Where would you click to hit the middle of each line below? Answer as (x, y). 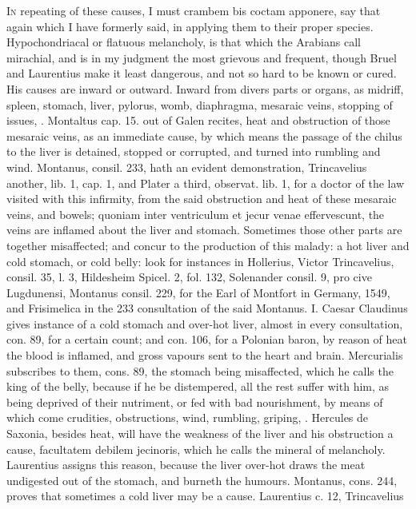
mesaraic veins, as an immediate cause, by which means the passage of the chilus (204, 135)
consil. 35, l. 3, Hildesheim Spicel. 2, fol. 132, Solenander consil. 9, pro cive (189, 277)
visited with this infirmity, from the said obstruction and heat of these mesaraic (202, 199)
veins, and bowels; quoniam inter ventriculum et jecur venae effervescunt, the (196, 214)
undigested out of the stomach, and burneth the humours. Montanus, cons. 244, (202, 480)
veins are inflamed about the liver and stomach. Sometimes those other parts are (204, 230)
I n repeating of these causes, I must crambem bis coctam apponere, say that (194, 10)
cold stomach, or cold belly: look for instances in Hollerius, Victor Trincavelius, (200, 261)
